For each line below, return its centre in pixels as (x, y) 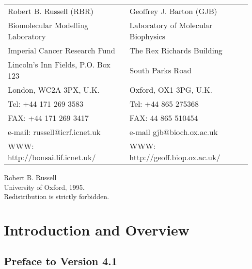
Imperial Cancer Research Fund (62, 50)
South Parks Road (161, 70)
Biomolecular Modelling (48, 25)
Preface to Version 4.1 (61, 261)
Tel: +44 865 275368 (164, 104)
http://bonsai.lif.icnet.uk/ (52, 157)
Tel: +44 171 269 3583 (46, 104)
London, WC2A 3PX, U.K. (54, 90)
